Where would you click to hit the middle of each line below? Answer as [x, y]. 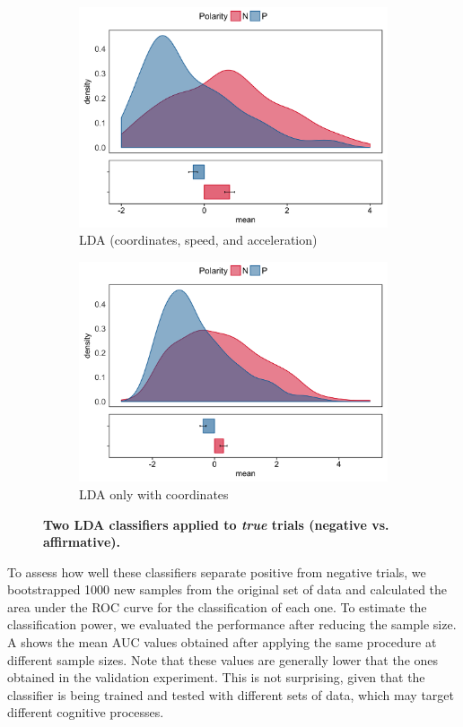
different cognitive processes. [86, 712]
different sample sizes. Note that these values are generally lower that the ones [223, 659]
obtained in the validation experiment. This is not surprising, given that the [216, 677]
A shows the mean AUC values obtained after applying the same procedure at [222, 642]
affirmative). [82, 542]
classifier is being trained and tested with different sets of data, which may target [231, 694]
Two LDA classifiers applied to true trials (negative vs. [216, 524]
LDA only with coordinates [154, 493]
